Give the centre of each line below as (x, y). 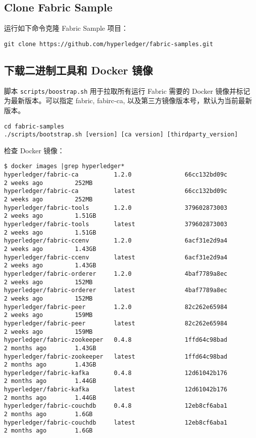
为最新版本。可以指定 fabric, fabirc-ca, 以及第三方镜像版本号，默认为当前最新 (128, 100)
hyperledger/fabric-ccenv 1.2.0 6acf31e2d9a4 (116, 241)
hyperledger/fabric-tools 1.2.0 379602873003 (116, 208)
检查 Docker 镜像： (34, 150)
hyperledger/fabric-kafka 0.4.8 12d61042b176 (116, 373)
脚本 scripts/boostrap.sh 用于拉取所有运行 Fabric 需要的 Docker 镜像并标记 (127, 91)
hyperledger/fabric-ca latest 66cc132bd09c (116, 191)
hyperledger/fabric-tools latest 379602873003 (116, 224)
